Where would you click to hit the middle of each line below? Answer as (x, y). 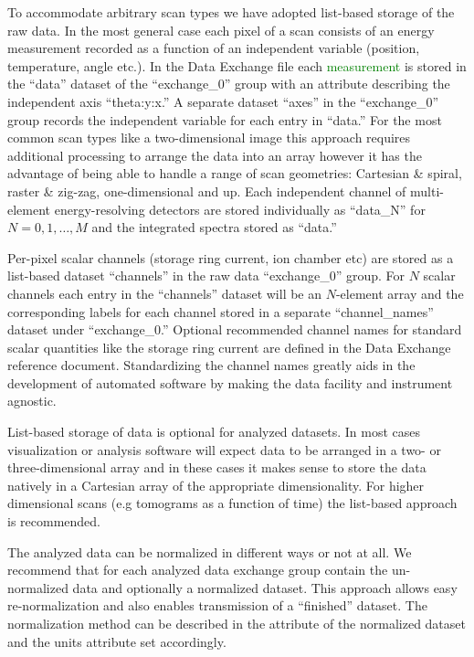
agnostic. (32, 401)
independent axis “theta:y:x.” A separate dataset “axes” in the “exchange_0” (223, 101)
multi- (427, 191)
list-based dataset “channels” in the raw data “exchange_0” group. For (206, 276)
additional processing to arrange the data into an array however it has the (215, 155)
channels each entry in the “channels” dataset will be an (165, 293)
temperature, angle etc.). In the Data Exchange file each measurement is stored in (237, 65)
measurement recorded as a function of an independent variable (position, (214, 48)
